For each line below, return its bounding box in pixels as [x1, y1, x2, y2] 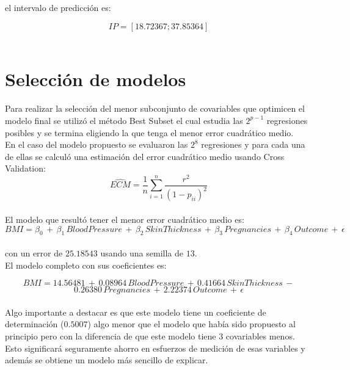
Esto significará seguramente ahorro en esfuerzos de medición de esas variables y [5, 341, 305, 354]
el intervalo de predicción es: [5, 1, 111, 13]
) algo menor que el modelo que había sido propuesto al [87, 317, 296, 330]
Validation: [5, 162, 46, 175]
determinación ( [5, 317, 64, 330]
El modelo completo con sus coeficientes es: [5, 258, 167, 271]
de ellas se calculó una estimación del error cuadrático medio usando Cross [5, 150, 285, 162]
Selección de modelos [5, 67, 186, 92]
